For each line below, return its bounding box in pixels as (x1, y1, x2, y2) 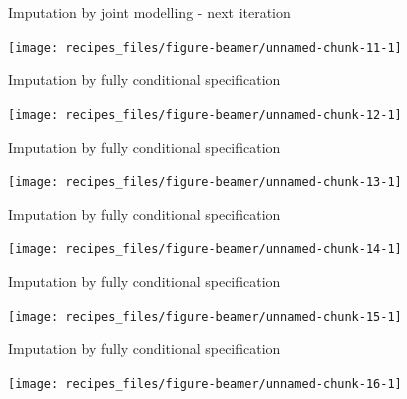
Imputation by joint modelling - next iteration (8, 2, 291, 22)
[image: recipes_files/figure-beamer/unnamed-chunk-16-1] (8, 376, 402, 391)
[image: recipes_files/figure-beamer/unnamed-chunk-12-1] (8, 107, 402, 122)
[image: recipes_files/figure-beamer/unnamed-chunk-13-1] (8, 175, 402, 190)
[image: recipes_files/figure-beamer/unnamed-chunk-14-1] (8, 242, 402, 257)
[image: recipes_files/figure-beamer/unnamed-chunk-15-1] (8, 309, 402, 324)
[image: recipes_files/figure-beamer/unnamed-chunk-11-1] (8, 40, 402, 55)
